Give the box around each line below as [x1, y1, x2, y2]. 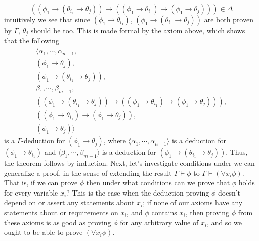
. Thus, [226, 147, 248, 157]
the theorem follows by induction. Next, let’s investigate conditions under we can [4, 158, 255, 168]
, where [103, 135, 126, 146]
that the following [4, 35, 59, 46]
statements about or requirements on [4, 207, 118, 218]
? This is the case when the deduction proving [66, 187, 209, 198]
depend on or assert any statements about [4, 197, 135, 208]
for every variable [4, 187, 58, 198]
